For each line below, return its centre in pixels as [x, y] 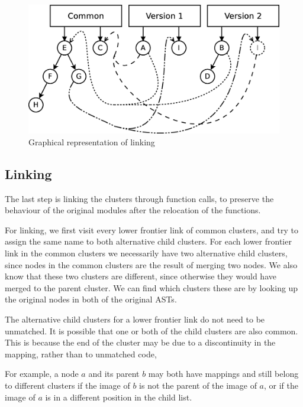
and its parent [114, 374]
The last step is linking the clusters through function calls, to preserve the [139, 198]
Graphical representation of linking [92, 141]
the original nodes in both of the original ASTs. [91, 299]
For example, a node [42, 374]
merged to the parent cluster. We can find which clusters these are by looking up [151, 287]
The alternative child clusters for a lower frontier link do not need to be [135, 319]
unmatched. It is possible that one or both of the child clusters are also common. [151, 331]
